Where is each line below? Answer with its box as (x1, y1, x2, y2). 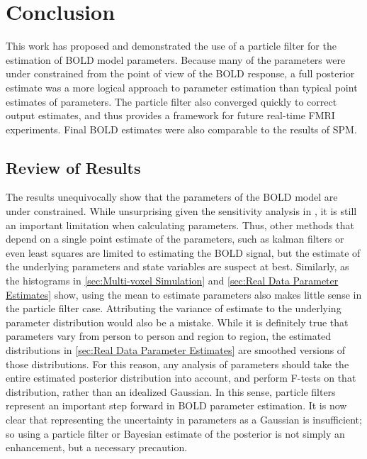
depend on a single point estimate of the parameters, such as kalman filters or (6, 231, 344, 246)
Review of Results (6, 156, 141, 178)
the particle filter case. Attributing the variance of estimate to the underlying (6, 301, 341, 316)
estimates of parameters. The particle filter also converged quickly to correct (6, 94, 337, 109)
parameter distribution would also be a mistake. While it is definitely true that (6, 314, 349, 329)
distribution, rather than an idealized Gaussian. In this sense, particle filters (6, 384, 336, 399)
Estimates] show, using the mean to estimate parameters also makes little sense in (6, 287, 362, 302)
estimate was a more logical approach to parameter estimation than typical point (6, 79, 358, 94)
